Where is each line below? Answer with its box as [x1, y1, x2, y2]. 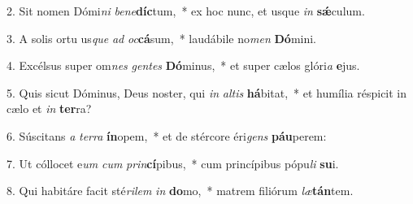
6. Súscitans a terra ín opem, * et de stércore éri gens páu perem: [7, 127, 327, 144]
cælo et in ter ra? [7, 100, 92, 117]
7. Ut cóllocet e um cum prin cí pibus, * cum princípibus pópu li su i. [7, 154, 339, 171]
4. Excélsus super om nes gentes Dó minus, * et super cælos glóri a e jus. [7, 57, 360, 74]
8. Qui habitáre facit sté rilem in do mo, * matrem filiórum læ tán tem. [7, 182, 354, 199]
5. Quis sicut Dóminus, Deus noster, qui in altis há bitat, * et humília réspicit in [7, 84, 407, 101]
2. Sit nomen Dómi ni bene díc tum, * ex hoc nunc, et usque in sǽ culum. [7, 2, 365, 19]
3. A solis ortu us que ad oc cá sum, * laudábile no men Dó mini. [7, 29, 316, 46]
